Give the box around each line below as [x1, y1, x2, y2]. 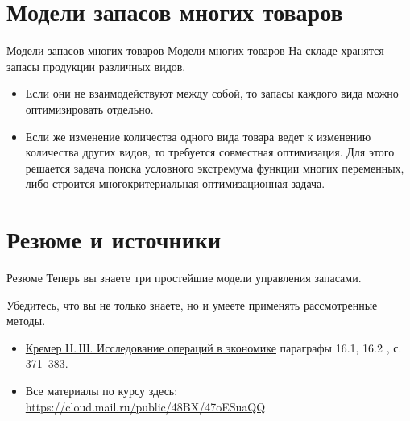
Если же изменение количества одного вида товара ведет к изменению [25, 127, 371, 144]
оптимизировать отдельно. [25, 100, 154, 117]
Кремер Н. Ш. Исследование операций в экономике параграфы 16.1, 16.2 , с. [25, 339, 402, 356]
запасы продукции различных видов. [6, 57, 186, 74]
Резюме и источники [6, 223, 222, 256]
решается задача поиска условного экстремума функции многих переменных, [25, 159, 404, 176]
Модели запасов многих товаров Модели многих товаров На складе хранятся [6, 42, 384, 59]
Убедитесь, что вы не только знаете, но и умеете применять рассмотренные [6, 296, 378, 313]
